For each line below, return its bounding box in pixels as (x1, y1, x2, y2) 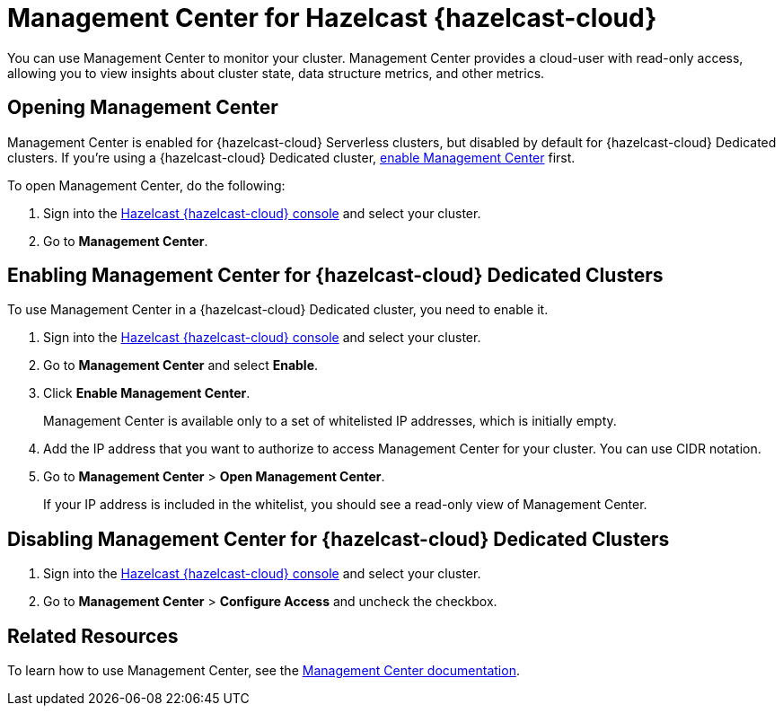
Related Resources (7, 624, 179, 647)
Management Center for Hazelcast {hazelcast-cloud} (7, 3, 657, 33)
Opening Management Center (7, 96, 278, 119)
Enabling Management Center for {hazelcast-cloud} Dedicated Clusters (7, 264, 664, 287)
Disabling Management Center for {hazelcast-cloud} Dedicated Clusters (7, 527, 670, 550)
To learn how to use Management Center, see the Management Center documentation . (7, 663, 520, 679)
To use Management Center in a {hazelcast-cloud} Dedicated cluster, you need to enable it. (7, 302, 549, 318)
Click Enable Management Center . (43, 385, 251, 401)
